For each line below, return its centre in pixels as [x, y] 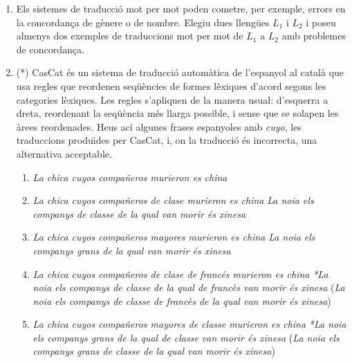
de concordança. [50, 49]
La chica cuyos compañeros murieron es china [130, 177]
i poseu [321, 22]
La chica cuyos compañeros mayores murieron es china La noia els [174, 237]
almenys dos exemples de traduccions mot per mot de [130, 36]
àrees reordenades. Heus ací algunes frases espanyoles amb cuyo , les [159, 126]
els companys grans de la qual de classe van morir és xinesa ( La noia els [186, 337]
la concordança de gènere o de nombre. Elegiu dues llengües [143, 22]
